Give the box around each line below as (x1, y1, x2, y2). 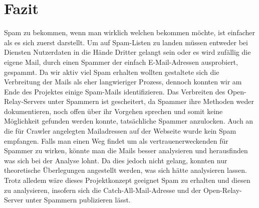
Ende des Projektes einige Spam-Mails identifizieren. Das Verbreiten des (4, 86, 225, 96)
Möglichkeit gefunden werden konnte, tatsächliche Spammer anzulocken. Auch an (4, 116, 253, 126)
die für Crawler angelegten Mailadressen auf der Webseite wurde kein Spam (4, 126, 236, 136)
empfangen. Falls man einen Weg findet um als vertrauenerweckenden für (4, 135, 228, 146)
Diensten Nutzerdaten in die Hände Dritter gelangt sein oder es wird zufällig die (4, 47, 251, 57)
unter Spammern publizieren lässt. (25, 194, 131, 205)
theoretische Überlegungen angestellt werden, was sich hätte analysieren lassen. (4, 165, 247, 175)
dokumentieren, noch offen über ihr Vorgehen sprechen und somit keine (4, 106, 223, 116)
